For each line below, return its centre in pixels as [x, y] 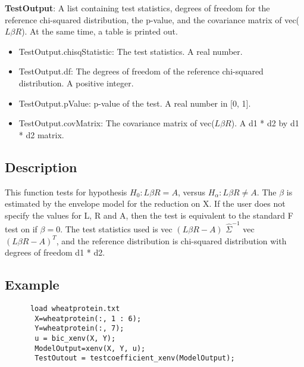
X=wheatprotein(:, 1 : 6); [88, 318]
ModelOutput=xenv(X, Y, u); [90, 348]
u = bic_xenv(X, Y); [75, 338]
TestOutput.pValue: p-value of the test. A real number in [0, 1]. [135, 103]
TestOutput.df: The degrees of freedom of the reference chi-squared [141, 71]
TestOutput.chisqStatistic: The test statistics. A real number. [131, 51]
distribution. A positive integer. [76, 83]
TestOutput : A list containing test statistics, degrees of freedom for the [137, 8]
